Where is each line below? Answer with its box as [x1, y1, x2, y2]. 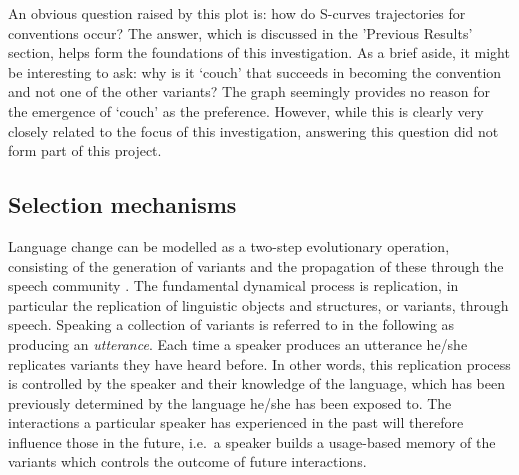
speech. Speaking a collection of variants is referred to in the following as [8, 314, 455, 335]
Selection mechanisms [8, 189, 237, 220]
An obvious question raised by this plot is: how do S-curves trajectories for [8, 3, 466, 23]
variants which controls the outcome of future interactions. [8, 451, 367, 472]
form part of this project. [8, 140, 162, 161]
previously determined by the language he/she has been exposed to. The [8, 392, 452, 413]
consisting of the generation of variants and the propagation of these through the [8, 255, 504, 276]
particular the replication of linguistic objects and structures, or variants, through [8, 294, 509, 315]
